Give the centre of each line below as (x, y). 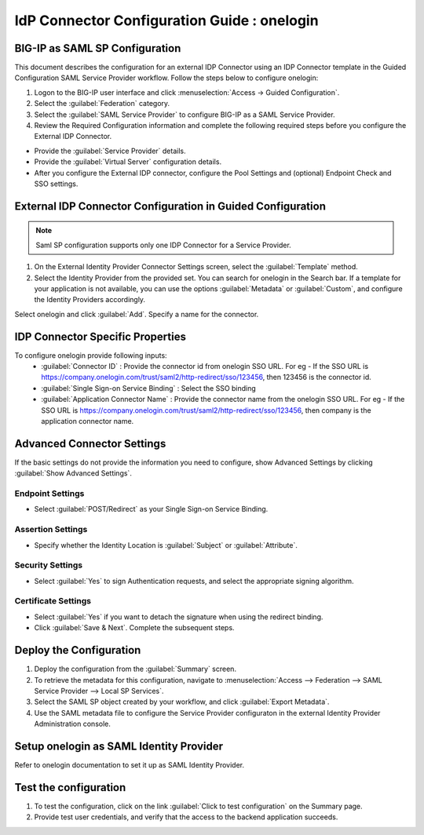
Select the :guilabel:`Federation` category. (102, 104)
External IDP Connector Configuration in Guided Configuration (170, 206)
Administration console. (73, 724)
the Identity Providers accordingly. (90, 300)
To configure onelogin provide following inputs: (91, 355)
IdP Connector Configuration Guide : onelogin (166, 20)
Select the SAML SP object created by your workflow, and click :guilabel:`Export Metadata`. (182, 702)
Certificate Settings (53, 601)
